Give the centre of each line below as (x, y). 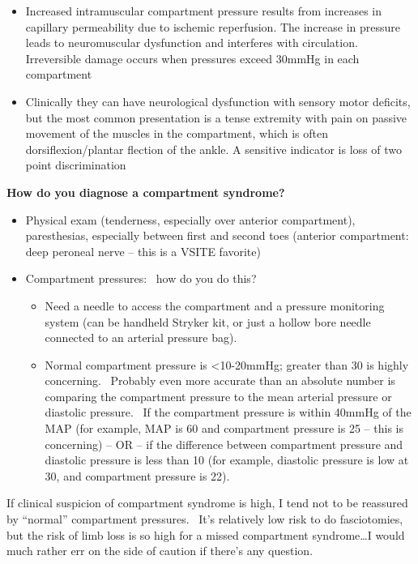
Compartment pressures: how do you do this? (141, 278)
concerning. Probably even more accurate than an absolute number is (220, 380)
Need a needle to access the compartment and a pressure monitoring (215, 305)
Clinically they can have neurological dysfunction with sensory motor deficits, (218, 101)
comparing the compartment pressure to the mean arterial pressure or (218, 396)
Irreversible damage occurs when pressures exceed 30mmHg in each (192, 58)
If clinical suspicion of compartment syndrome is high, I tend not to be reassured (207, 503)
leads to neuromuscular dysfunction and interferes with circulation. (192, 43)
